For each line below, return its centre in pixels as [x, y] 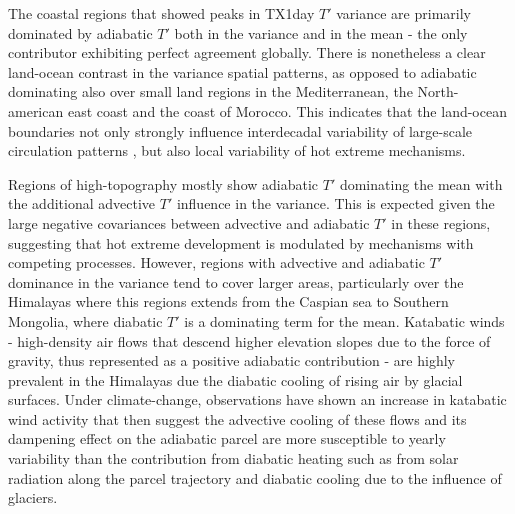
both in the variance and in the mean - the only [321, 32]
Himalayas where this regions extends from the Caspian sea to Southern [228, 301]
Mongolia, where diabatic [85, 320]
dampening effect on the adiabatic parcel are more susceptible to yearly [227, 438]
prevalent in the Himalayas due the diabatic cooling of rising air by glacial [235, 379]
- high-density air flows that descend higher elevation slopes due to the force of [249, 340]
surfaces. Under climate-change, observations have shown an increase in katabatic [257, 399]
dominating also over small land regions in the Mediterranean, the [210, 91]
